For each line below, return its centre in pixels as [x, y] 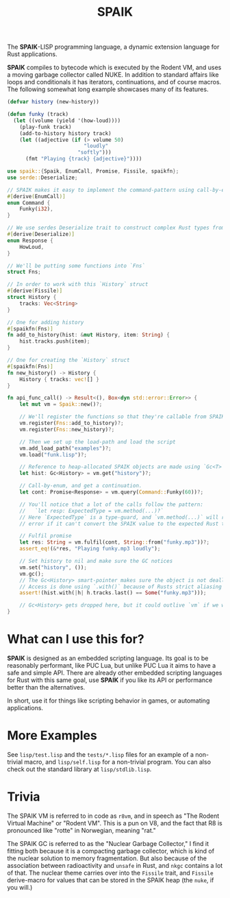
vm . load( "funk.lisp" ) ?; [53, 454]
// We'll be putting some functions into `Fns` [76, 266]
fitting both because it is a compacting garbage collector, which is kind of [111, 851]
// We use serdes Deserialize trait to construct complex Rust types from [116, 228]
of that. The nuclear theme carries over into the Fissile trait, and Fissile [110, 873]
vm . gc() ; [32, 574]
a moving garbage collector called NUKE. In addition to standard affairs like [113, 75]
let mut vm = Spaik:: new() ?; [61, 404]
